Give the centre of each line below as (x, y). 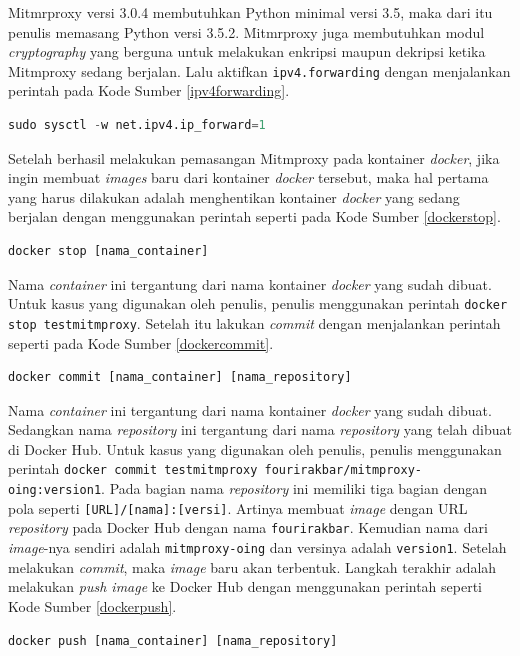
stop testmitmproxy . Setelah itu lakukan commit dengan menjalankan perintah (254, 322)
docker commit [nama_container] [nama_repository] (180, 377)
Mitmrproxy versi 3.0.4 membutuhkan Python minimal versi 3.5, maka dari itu (250, 12)
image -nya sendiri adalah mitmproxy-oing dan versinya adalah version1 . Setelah (257, 547)
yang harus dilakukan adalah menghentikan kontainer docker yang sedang (234, 196)
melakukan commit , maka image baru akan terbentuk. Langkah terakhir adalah (252, 566)
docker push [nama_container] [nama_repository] (173, 640)
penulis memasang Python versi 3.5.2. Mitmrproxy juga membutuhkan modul (246, 31)
